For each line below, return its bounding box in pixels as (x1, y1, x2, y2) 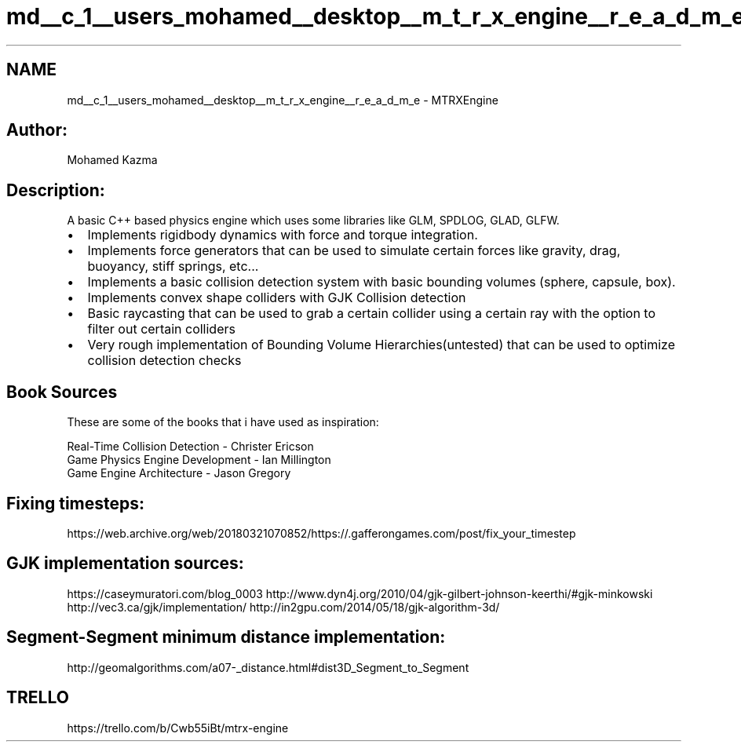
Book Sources (6, 381, 118, 402)
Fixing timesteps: (6, 493, 145, 513)
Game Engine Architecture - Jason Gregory (67, 466, 291, 480)
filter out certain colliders (87, 321, 235, 338)
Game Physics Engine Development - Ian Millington (67, 453, 331, 467)
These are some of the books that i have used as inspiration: (67, 415, 379, 429)
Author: (6, 120, 68, 140)
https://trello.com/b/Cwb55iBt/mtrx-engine (67, 721, 289, 735)
